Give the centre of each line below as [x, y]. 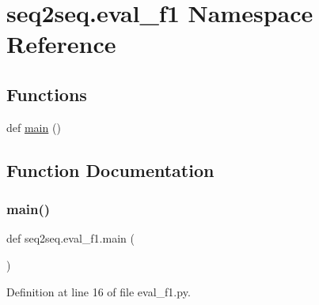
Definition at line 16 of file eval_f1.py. [99, 291]
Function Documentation [110, 169]
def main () [34, 127]
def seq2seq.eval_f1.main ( [70, 238]
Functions [47, 94]
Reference [61, 44]
